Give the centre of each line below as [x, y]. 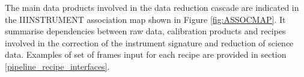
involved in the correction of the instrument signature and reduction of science [149, 42]
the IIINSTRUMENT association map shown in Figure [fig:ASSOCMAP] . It [145, 19]
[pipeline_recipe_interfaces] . [57, 66]
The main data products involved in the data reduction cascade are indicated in [152, 7]
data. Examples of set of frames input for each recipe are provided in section [146, 54]
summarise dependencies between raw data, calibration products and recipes [145, 31]
